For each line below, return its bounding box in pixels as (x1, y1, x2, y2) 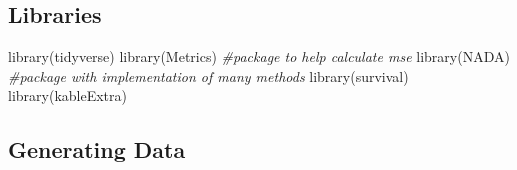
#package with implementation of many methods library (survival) (8, 65, 409, 86)
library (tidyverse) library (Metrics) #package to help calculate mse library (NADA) (8, 46, 510, 67)
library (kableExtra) (8, 85, 127, 106)
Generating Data (8, 134, 186, 165)
